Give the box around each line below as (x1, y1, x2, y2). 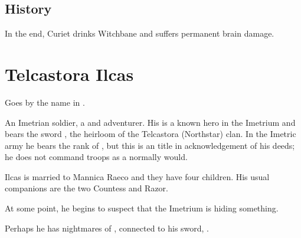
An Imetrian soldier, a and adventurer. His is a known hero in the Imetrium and (5, 116, 296, 128)
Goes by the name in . (5, 96, 85, 108)
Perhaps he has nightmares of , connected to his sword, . (5, 221, 210, 234)
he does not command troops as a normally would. (5, 151, 188, 163)
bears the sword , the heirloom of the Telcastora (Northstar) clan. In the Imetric (5, 128, 296, 140)
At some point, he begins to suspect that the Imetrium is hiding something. (5, 202, 279, 214)
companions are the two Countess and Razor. (5, 182, 168, 194)
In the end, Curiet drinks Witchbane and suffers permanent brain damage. (5, 27, 274, 40)
